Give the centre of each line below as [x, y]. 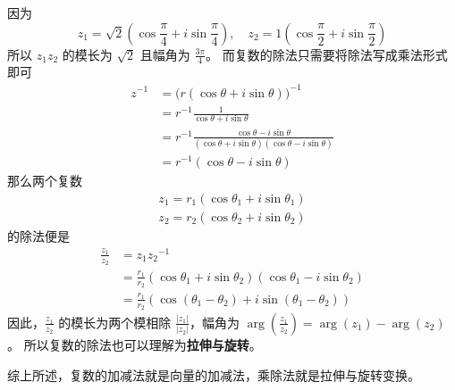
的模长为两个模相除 [115, 322]
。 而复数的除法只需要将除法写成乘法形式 [327, 54]
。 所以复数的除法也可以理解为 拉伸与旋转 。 [135, 344]
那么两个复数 [45, 181]
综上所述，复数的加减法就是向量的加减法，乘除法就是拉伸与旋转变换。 [214, 374]
